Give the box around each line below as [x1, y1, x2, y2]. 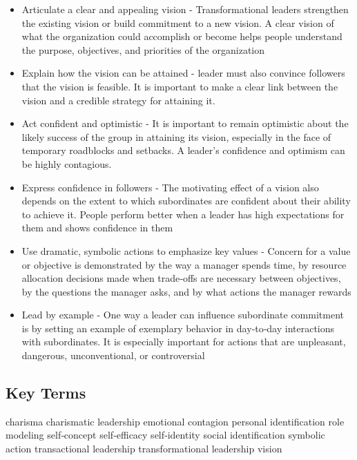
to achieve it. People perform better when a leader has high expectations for [21, 207, 345, 221]
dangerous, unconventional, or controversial [21, 348, 205, 363]
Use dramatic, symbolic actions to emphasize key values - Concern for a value [21, 243, 351, 258]
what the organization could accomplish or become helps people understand [21, 29, 342, 44]
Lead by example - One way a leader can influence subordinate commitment [21, 307, 344, 322]
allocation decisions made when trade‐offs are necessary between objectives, [21, 271, 341, 285]
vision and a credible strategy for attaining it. [21, 93, 215, 107]
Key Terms [6, 382, 86, 403]
